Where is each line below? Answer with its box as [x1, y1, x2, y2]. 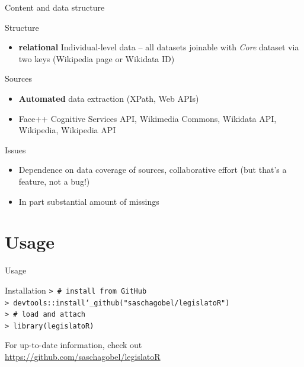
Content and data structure [5, 1, 105, 13]
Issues [5, 143, 26, 156]
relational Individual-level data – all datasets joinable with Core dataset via [18, 41, 299, 53]
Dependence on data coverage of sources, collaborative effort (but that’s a [18, 163, 287, 176]
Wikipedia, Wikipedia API [18, 124, 116, 136]
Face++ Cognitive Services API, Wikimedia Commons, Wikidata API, [18, 112, 277, 124]
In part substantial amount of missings [18, 195, 159, 207]
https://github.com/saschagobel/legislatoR [5, 350, 161, 363]
